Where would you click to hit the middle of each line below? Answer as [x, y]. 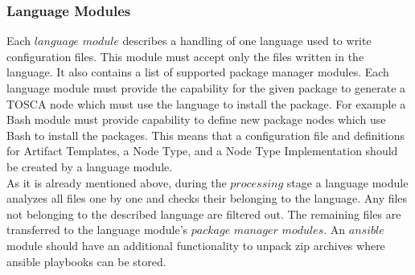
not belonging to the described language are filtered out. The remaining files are [204, 213]
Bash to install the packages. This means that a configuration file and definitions [205, 135]
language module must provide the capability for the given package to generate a [206, 88]
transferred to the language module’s [97, 230]
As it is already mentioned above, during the [117, 182]
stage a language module [347, 182]
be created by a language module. [90, 166]
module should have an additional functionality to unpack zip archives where [196, 245]
